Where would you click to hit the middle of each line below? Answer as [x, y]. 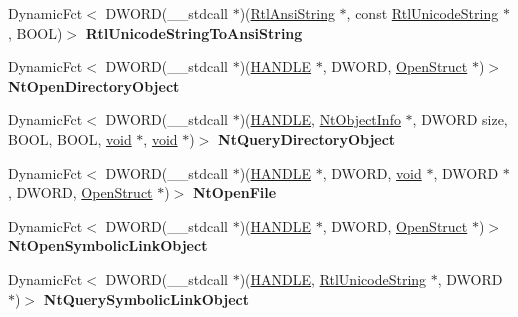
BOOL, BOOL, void [70, 138]
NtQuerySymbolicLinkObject [146, 298]
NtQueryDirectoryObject [307, 138]
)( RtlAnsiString [287, 13]
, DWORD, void [372, 172]
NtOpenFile [235, 192]
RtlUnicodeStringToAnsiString [194, 32]
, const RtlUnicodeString [422, 13]
